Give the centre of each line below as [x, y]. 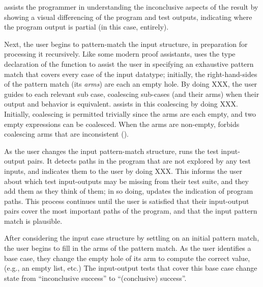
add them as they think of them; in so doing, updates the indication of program [129, 191]
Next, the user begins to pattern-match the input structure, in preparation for [126, 44]
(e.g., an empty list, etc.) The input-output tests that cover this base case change [131, 268]
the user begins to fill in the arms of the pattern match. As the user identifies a [128, 248]
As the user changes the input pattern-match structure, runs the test [111, 151]
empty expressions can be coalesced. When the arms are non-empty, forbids [122, 124]
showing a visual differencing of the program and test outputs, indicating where [128, 17]
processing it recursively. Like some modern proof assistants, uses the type [120, 54]
